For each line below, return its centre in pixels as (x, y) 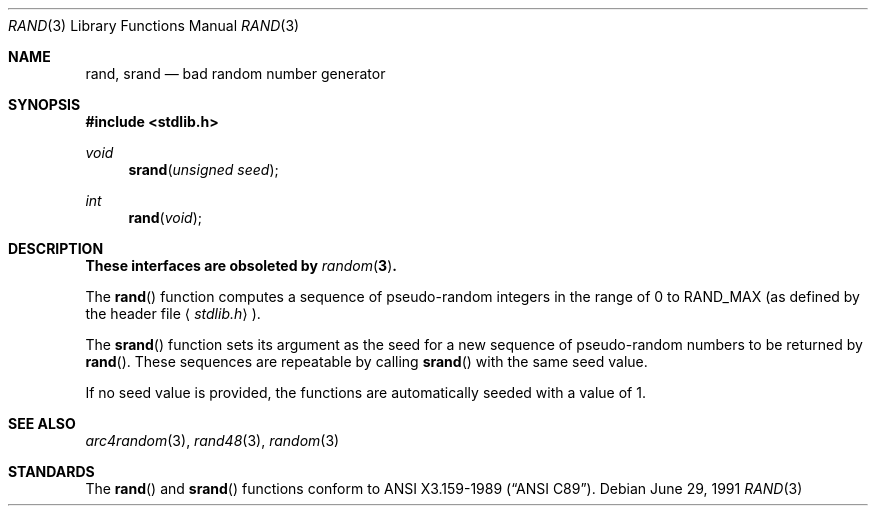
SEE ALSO (42, 423)
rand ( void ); (165, 217)
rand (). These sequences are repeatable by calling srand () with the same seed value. (366, 361)
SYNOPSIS (44, 104)
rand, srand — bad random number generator (235, 73)
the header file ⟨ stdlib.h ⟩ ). (173, 313)
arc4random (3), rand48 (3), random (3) (212, 440)
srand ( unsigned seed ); (203, 169)
